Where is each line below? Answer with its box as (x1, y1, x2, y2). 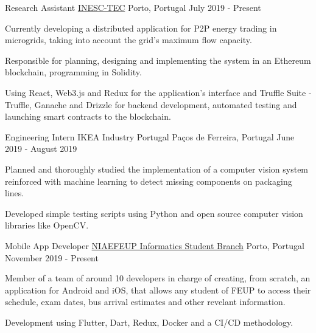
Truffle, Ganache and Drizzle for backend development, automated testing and (5, 98, 297, 111)
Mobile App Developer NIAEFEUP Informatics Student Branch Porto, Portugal (5, 239, 304, 252)
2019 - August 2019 (5, 142, 77, 155)
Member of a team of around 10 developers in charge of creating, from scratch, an (5, 272, 311, 284)
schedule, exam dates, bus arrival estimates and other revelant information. (5, 295, 286, 308)
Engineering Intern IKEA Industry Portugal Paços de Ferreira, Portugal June (5, 130, 295, 143)
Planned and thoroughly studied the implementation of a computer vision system (5, 162, 309, 175)
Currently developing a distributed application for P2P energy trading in (5, 21, 277, 34)
